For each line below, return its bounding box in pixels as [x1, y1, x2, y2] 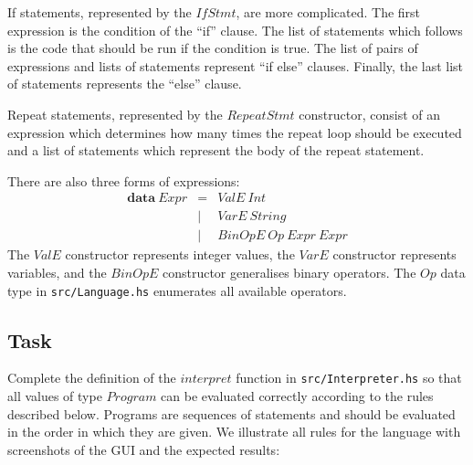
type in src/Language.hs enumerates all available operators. [7, 280, 347, 300]
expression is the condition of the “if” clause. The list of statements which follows [7, 20, 463, 39]
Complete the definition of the [7, 368, 176, 387]
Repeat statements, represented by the [7, 104, 223, 123]
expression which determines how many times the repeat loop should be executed [7, 122, 462, 142]
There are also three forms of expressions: [7, 171, 240, 190]
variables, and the [7, 263, 107, 282]
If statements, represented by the [7, 3, 192, 21]
